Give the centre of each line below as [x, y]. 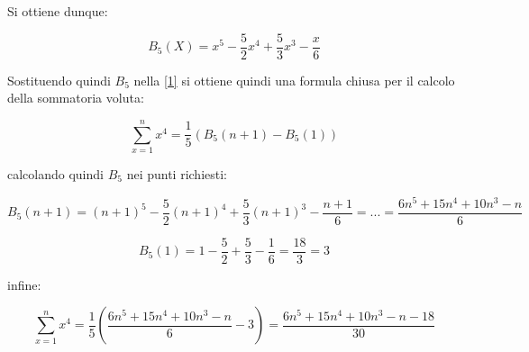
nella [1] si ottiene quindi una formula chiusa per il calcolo [294, 80]
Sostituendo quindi [59, 80]
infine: [24, 284]
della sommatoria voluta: [76, 98]
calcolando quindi [55, 173]
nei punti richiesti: [177, 173]
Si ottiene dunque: [58, 11]
